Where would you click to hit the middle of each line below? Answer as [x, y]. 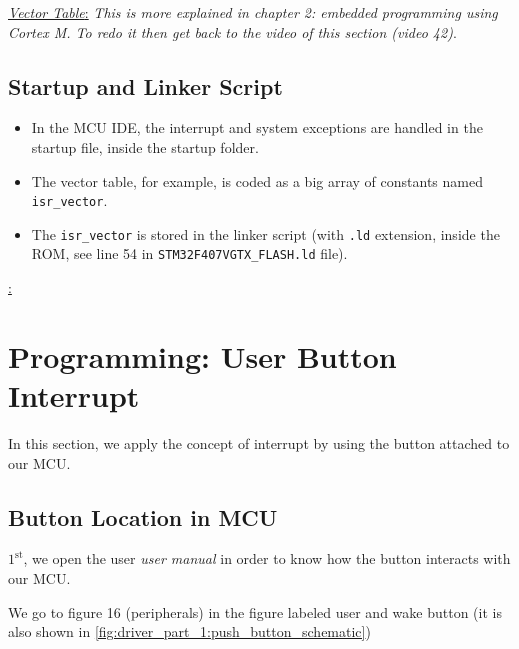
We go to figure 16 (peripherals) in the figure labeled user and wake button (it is [255, 611]
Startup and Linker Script [145, 85]
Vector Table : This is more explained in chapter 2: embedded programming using [253, 12]
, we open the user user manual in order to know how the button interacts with [267, 558]
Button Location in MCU [143, 516]
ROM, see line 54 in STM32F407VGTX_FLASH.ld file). [189, 253]
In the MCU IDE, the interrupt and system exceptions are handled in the [257, 127]
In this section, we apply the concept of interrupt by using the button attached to [259, 443]
